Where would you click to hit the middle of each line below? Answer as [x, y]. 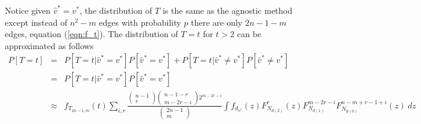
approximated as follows [49, 45]
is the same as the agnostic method [227, 10]
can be [249, 34]
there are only [217, 22]
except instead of [36, 22]
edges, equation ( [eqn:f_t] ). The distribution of [92, 34]
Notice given [28, 10]
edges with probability [140, 22]
